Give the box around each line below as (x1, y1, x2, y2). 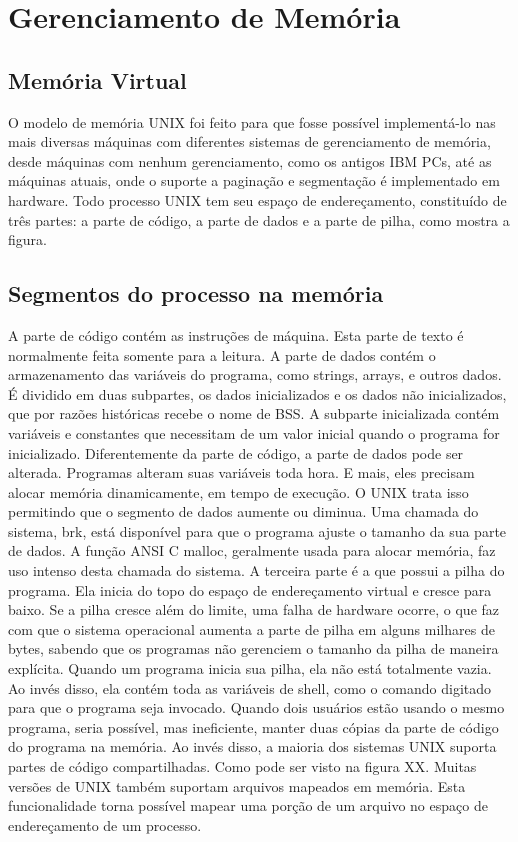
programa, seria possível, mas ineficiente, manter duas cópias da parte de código (8, 716, 499, 737)
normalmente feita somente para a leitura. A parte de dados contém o (8, 344, 436, 365)
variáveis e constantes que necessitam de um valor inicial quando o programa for (8, 422, 500, 443)
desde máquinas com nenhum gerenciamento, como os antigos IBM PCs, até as (8, 150, 492, 171)
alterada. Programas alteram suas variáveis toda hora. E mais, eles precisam (8, 462, 475, 483)
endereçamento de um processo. (8, 814, 202, 835)
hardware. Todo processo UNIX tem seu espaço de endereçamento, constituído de (8, 189, 507, 210)
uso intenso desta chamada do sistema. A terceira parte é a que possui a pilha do (8, 560, 505, 581)
